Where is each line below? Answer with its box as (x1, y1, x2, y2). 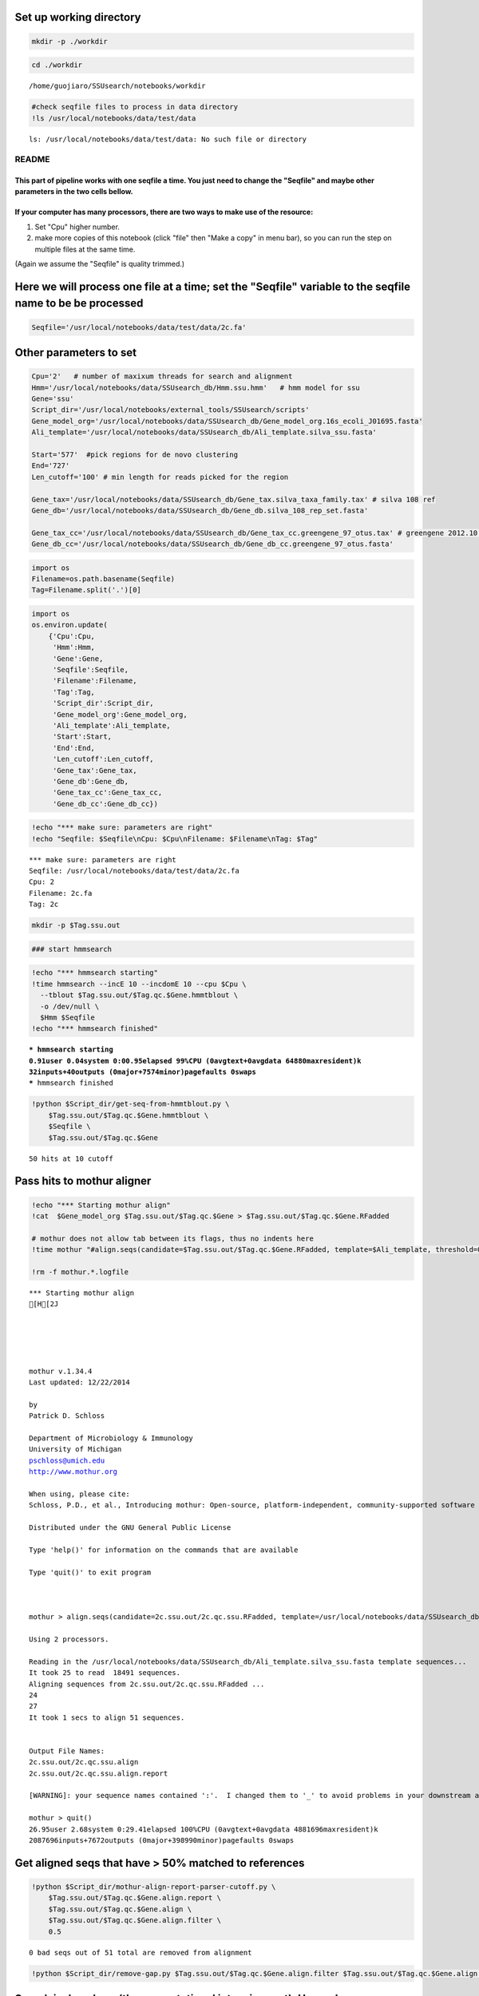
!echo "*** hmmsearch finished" (31, 1024, 159, 1033)
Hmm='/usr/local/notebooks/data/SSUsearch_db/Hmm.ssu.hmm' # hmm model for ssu (31, 383, 361, 392)
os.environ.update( (31, 620, 108, 630)
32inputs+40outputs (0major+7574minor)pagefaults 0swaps (29, 1067, 257, 1077)
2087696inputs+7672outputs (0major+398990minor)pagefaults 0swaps (29, 1836, 295, 1845)
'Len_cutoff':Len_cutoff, (52, 754, 155, 764)
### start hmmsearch (31, 945, 112, 953)
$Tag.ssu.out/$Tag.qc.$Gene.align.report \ (48, 1893, 221, 1903)
